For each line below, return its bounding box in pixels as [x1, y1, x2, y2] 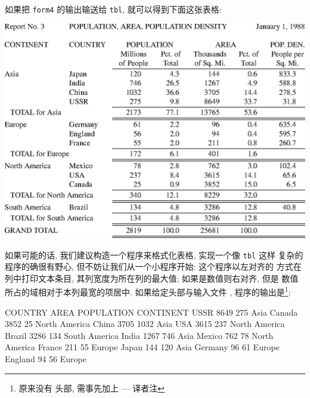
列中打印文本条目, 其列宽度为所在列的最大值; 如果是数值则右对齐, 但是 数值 [5, 271, 299, 284]
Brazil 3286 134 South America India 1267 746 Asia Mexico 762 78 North [5, 329, 274, 341]
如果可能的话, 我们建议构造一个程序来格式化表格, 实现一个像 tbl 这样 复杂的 [5, 248, 303, 261]
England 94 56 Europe [5, 353, 86, 365]
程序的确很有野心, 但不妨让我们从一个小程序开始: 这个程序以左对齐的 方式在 [5, 260, 302, 273]
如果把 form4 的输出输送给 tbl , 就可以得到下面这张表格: [5, 3, 222, 15]
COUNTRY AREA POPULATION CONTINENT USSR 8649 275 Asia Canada [5, 306, 298, 318]
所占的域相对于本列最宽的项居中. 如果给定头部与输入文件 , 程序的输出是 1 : [5, 284, 291, 298]
